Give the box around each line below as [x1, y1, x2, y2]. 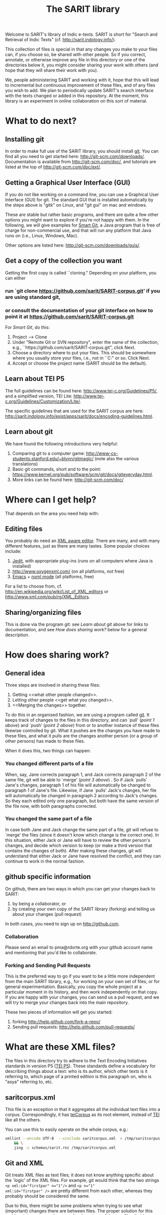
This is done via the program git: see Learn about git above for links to [5, 621, 148, 627]
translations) [12, 461, 38, 467]
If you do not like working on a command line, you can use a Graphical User [5, 192, 159, 197]
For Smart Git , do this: [5, 325, 50, 331]
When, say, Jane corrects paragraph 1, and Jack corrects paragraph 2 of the [5, 772, 161, 777]
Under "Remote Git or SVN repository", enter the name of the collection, [12, 339, 159, 345]
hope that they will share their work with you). [5, 67, 98, 73]
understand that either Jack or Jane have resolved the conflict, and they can [5, 853, 161, 859]
